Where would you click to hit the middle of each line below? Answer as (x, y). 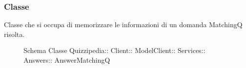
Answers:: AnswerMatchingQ (67, 60)
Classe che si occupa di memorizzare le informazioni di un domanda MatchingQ (123, 25)
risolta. (14, 34)
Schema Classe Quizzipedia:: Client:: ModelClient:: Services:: (114, 50)
